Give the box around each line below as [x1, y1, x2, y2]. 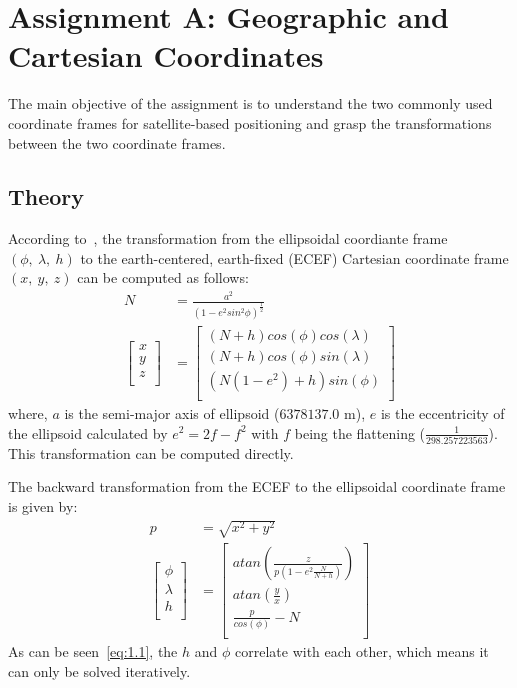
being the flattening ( [294, 422, 426, 443]
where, [8, 402, 48, 423]
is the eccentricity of [380, 402, 505, 423]
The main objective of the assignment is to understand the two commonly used [8, 93, 493, 114]
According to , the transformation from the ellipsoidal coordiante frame [8, 228, 448, 249]
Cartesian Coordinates [8, 35, 324, 76]
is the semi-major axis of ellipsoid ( [64, 402, 280, 423]
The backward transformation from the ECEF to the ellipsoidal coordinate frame [8, 476, 506, 497]
